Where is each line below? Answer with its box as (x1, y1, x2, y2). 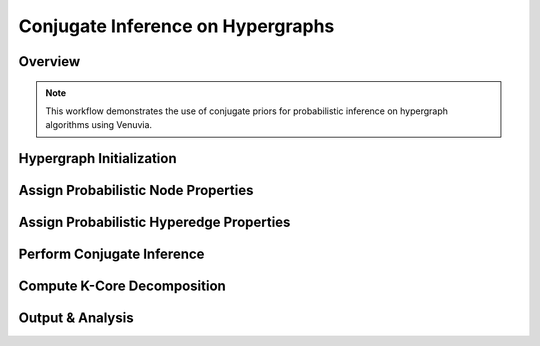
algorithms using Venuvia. (45, 119, 153, 131)
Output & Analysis (18, 310, 134, 327)
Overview (18, 53, 81, 70)
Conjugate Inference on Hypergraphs (18, 15, 335, 37)
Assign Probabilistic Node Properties (18, 182, 254, 199)
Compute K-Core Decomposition (18, 278, 227, 295)
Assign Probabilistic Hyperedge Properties (18, 214, 291, 231)
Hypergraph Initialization (18, 150, 177, 167)
